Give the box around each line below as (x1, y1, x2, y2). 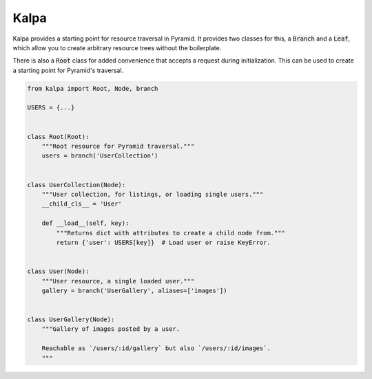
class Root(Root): (27, 133, 90, 140)
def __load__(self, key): (41, 219, 130, 227)
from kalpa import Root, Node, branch (27, 85, 158, 92)
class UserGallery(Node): (27, 316, 115, 323)
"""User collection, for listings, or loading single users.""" (41, 191, 264, 198)
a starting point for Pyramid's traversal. (12, 66, 124, 74)
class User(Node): (27, 268, 90, 275)
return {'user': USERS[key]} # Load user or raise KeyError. (56, 238, 271, 246)
